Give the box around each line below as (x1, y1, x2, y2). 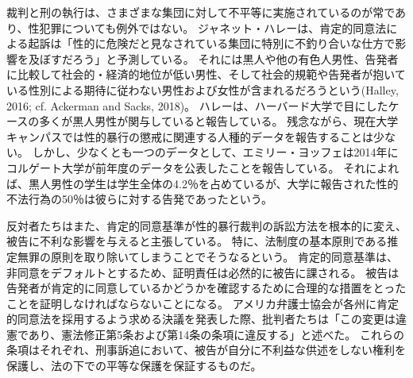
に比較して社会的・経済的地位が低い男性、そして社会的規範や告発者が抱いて (6, 66, 406, 83)
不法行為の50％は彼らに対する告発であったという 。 (6, 191, 273, 207)
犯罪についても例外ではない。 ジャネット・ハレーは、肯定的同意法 (39, 19, 387, 36)
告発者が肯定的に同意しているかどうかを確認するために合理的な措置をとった (6, 280, 407, 296)
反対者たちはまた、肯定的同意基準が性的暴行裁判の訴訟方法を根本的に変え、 (6, 217, 407, 233)
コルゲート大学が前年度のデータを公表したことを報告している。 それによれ (6, 159, 399, 175)
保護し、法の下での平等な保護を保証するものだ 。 (6, 357, 262, 374)
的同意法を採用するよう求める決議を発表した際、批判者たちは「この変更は (6, 310, 396, 327)
